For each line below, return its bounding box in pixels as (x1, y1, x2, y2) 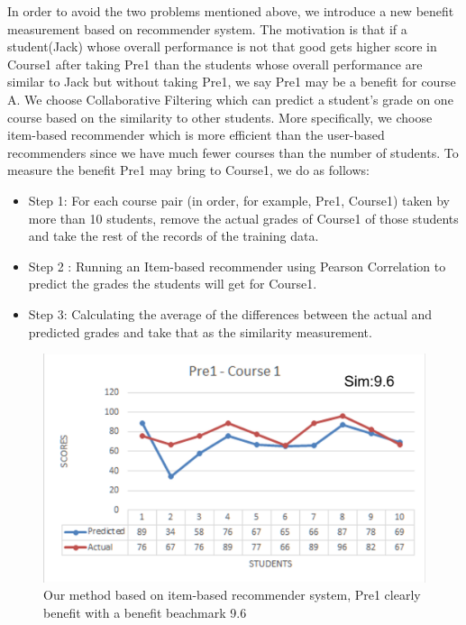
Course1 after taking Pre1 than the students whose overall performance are (7, 54, 423, 73)
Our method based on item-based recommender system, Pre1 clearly (43, 585, 421, 604)
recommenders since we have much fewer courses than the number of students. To (7, 142, 459, 161)
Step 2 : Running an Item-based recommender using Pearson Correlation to (28, 256, 446, 275)
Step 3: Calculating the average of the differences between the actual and (28, 304, 433, 323)
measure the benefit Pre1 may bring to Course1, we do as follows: (7, 161, 370, 179)
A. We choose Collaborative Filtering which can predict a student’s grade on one (7, 89, 453, 108)
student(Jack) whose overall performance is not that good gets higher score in (7, 37, 437, 56)
